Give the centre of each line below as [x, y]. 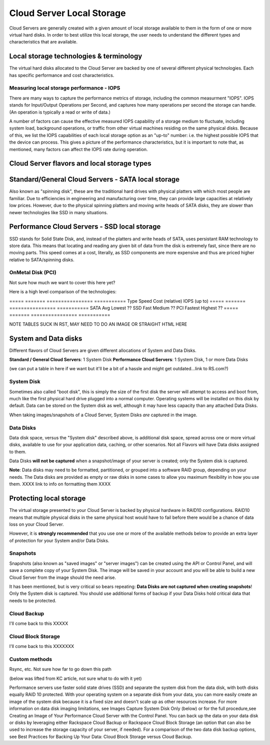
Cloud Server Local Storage [67, 13]
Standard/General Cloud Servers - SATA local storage [94, 179]
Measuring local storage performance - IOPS [65, 88]
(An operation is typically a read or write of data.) [60, 112]
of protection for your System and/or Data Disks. [59, 540]
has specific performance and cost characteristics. [62, 75]
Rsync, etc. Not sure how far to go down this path [60, 669]
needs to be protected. [33, 600]
